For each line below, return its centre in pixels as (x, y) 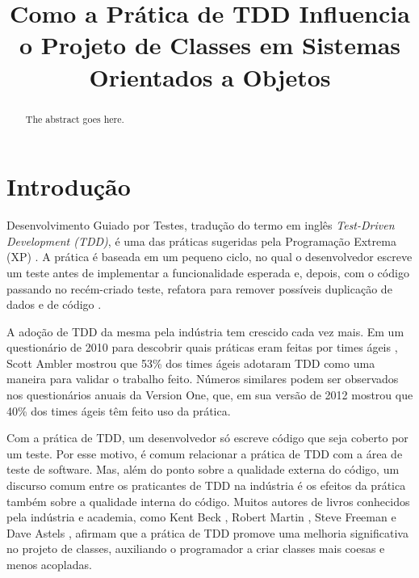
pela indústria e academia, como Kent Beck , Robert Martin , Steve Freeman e (201, 517)
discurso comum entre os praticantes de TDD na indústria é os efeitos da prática (206, 485)
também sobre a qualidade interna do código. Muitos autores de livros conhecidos (208, 501)
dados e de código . (54, 304)
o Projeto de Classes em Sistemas (210, 45)
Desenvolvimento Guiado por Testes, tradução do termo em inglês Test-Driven (201, 225)
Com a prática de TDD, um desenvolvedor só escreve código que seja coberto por (207, 438)
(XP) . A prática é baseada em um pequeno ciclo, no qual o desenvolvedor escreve (209, 257)
